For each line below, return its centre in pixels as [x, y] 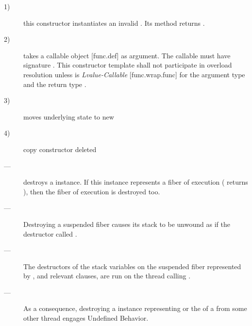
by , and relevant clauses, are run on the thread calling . [107, 276]
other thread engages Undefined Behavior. [86, 318]
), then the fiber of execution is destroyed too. [92, 191]
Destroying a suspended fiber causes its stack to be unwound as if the [127, 224]
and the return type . [55, 84]
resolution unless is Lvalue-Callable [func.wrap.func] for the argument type [134, 74]
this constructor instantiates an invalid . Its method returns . [114, 23]
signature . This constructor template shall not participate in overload [128, 65]
